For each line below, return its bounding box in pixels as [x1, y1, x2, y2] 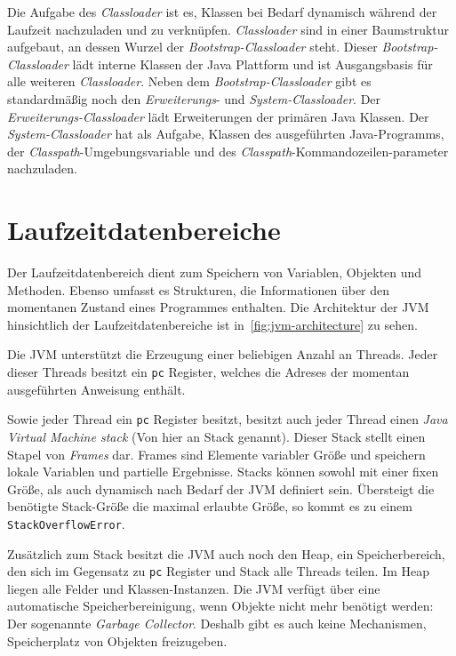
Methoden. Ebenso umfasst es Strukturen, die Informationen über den [7, 280, 390, 299]
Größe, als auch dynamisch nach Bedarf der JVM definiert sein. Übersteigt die [7, 479, 435, 498]
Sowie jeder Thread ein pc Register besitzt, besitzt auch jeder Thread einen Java [7, 410, 448, 428]
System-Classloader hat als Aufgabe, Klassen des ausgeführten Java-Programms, [7, 124, 444, 143]
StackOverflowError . [7, 514, 125, 532]
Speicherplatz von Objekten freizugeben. [7, 631, 228, 650]
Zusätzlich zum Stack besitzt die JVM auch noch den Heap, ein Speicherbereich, [7, 544, 445, 563]
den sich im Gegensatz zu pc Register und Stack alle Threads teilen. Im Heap [7, 562, 430, 580]
